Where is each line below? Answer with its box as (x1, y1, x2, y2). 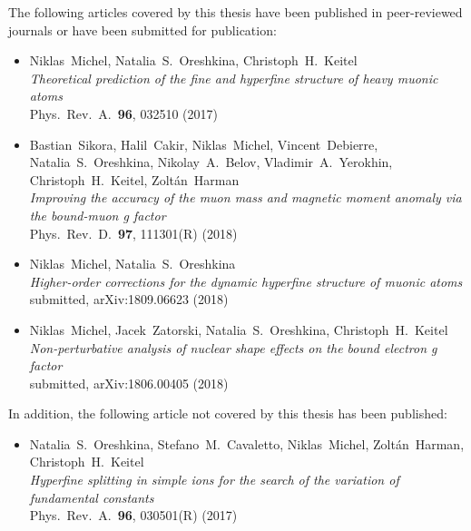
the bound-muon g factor (29, 205, 166, 224)
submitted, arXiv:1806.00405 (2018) (29, 373, 229, 392)
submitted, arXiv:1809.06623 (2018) (29, 290, 229, 309)
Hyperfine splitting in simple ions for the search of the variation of (29, 470, 399, 489)
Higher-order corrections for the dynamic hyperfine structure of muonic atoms (29, 271, 463, 290)
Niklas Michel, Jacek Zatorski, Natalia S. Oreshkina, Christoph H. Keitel (29, 320, 448, 339)
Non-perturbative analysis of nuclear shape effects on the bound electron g (29, 338, 437, 357)
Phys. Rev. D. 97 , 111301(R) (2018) (29, 223, 238, 242)
